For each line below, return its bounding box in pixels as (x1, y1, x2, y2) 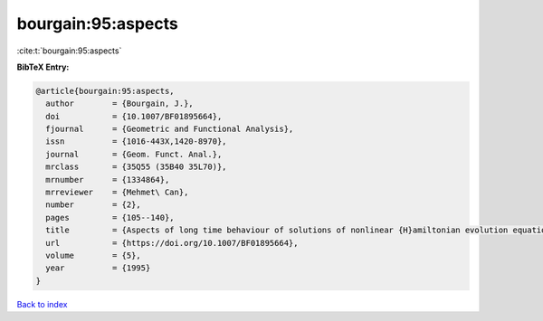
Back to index (16, 298, 68, 309)
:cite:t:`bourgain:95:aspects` (16, 45, 122, 56)
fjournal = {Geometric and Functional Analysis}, (45, 124, 294, 135)
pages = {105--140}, (45, 212, 176, 222)
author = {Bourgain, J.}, (45, 99, 194, 109)
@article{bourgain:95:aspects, (35, 86, 176, 96)
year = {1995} (45, 263, 151, 273)
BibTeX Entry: (16, 61, 70, 72)
